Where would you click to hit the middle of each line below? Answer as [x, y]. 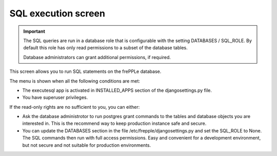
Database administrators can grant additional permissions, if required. [97, 57]
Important [34, 31]
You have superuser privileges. [55, 98]
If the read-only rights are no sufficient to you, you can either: [75, 107]
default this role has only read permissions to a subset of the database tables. [106, 48]
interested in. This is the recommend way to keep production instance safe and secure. [114, 124]
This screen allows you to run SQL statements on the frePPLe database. [85, 71]
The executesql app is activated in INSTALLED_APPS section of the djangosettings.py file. [117, 90]
